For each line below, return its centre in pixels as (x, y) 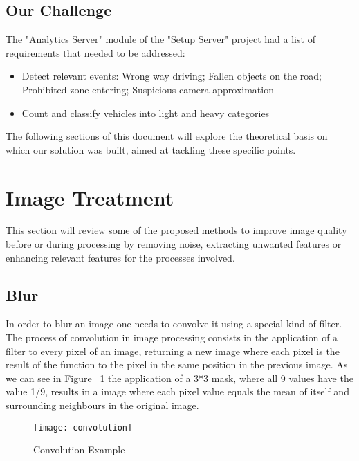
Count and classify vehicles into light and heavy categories (146, 112)
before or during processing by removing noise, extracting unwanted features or (174, 244)
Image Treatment (90, 197)
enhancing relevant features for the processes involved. (120, 257)
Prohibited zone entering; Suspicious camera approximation (148, 89)
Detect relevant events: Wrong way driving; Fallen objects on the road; (172, 76)
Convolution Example (79, 450)
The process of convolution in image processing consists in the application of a (172, 337)
